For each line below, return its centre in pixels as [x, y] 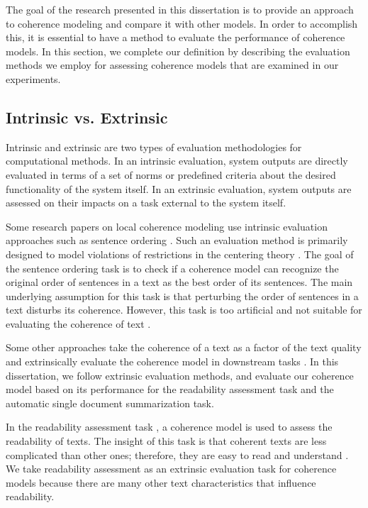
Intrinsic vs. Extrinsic [87, 117]
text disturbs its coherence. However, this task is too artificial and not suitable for [184, 310]
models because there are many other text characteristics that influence [161, 482]
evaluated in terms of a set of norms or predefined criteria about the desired [171, 174]
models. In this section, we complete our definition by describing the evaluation [178, 51]
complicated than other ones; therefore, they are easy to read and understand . [177, 454]
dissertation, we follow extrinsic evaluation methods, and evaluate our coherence [180, 375]
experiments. [33, 78]
